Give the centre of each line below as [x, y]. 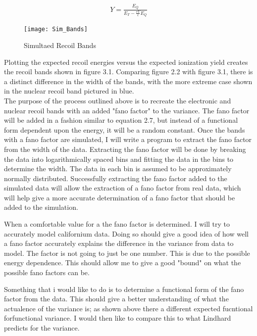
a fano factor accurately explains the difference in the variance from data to [119, 243]
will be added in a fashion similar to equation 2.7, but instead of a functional [121, 120]
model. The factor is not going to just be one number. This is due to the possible [127, 253]
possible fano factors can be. [47, 272]
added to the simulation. [41, 207]
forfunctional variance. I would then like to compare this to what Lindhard [118, 318]
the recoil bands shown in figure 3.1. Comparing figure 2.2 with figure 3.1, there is [128, 72]
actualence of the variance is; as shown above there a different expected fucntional [128, 308]
